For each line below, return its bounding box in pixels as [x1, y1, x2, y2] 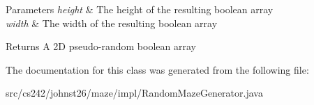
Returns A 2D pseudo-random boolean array [6, 39, 196, 54]
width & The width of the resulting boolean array [6, 15, 218, 30]
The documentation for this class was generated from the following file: [6, 62, 309, 76]
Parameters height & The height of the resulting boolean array [6, 2, 274, 16]
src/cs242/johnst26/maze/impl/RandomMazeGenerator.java [6, 86, 263, 100]
